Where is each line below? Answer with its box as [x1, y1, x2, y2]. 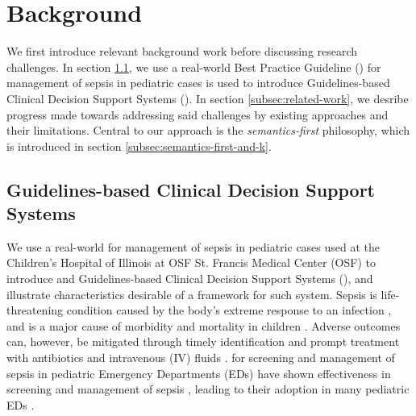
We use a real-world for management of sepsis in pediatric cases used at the [6, 238, 381, 255]
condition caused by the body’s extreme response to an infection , [66, 302, 392, 318]
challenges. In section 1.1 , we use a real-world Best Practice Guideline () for [6, 58, 381, 75]
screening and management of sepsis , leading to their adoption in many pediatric [6, 381, 410, 397]
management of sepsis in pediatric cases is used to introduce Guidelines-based [6, 74, 390, 91]
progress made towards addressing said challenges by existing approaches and [6, 106, 389, 123]
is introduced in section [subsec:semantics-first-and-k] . [6, 137, 272, 154]
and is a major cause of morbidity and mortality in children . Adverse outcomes [6, 317, 401, 334]
